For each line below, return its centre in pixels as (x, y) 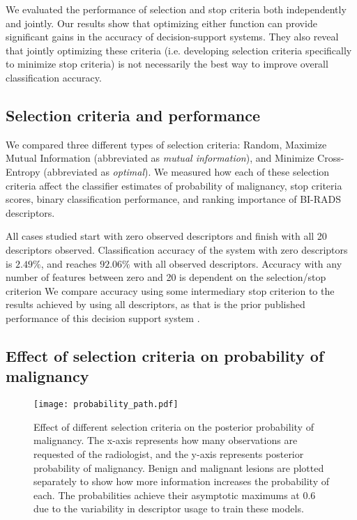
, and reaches (69, 263)
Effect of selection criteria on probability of (165, 355)
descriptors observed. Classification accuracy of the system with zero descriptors (177, 249)
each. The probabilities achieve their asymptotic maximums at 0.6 (175, 495)
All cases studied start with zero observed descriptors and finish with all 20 (166, 236)
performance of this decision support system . (103, 318)
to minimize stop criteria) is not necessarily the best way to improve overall (167, 64)
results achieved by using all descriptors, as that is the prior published (155, 304)
